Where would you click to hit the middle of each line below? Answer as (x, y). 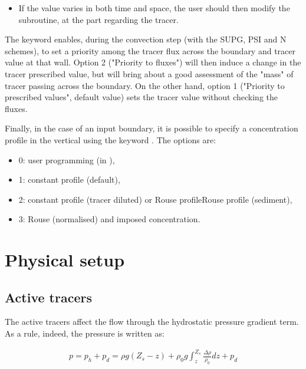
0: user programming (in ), (67, 159)
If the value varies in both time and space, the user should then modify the (154, 8)
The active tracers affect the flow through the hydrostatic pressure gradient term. (152, 322)
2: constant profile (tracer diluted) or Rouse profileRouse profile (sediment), (155, 199)
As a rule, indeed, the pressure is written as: (85, 333)
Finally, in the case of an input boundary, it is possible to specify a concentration (152, 128)
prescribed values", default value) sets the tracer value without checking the (142, 97)
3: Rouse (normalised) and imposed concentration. (109, 219)
